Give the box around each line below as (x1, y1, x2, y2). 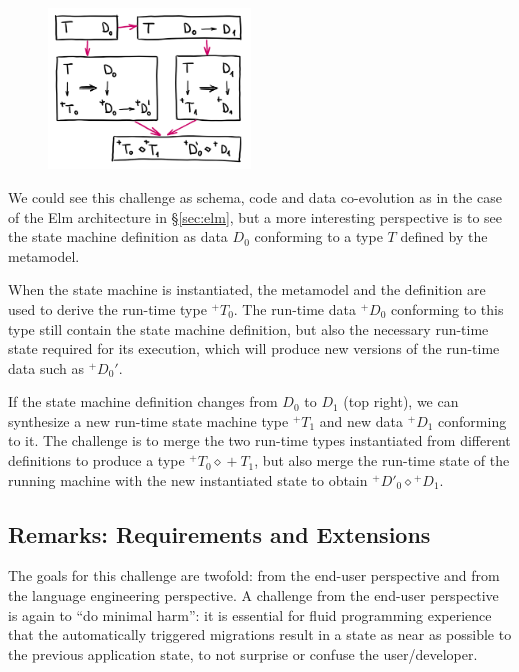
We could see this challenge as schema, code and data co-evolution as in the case (8, 186, 502, 207)
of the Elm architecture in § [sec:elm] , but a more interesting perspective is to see (8, 206, 503, 227)
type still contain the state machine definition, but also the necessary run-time (8, 318, 489, 339)
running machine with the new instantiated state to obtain (8, 469, 368, 490)
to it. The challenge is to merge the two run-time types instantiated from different (8, 430, 511, 451)
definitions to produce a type (8, 450, 185, 471)
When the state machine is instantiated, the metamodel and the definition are (8, 279, 486, 300)
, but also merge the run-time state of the (254, 450, 510, 471)
